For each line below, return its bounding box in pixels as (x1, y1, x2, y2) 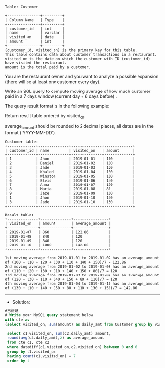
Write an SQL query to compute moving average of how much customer (5, 89, 151, 94)
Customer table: (5, 139, 38, 144)
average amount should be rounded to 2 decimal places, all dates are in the (5, 123, 154, 130)
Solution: (12, 299, 30, 305)
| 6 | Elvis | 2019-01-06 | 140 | (5, 178, 135, 183)
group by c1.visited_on (7, 349, 56, 354)
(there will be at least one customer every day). (5, 79, 101, 85)
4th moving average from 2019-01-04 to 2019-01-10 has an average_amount (5, 281, 160, 286)
